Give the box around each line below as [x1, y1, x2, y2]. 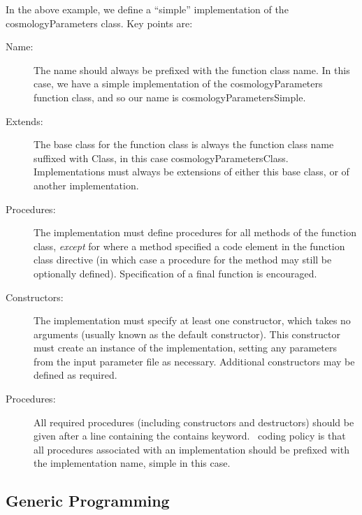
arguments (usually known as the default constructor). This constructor [34, 326, 340, 341]
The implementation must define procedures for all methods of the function [34, 225, 356, 240]
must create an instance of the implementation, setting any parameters [34, 340, 337, 355]
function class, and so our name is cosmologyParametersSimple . [34, 89, 306, 104]
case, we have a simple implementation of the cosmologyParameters [34, 76, 323, 91]
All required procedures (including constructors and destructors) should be [34, 414, 354, 429]
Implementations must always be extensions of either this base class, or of [34, 164, 349, 179]
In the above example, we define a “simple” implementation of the [6, 2, 289, 16]
